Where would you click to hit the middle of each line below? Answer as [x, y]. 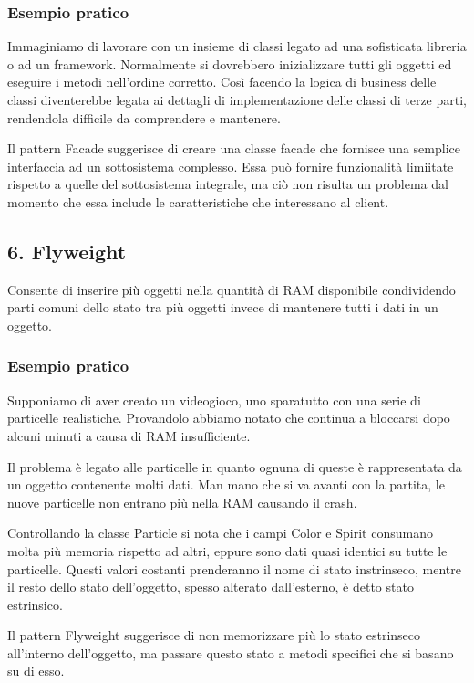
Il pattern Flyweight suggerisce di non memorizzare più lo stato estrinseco [214, 635]
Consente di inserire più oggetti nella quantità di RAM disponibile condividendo [232, 289]
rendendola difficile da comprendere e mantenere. [144, 117]
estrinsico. [35, 604]
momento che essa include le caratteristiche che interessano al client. [198, 201]
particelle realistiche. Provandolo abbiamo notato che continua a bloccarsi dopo [229, 418]
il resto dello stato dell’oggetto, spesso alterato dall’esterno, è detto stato [211, 587]
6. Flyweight [67, 251]
